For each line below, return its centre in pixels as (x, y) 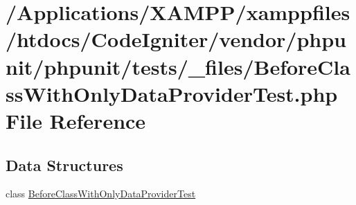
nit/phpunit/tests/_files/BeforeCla (178, 66)
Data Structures (64, 164)
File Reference (76, 120)
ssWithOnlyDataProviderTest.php (172, 93)
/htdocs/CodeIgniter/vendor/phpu (176, 39)
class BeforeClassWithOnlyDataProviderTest (101, 194)
